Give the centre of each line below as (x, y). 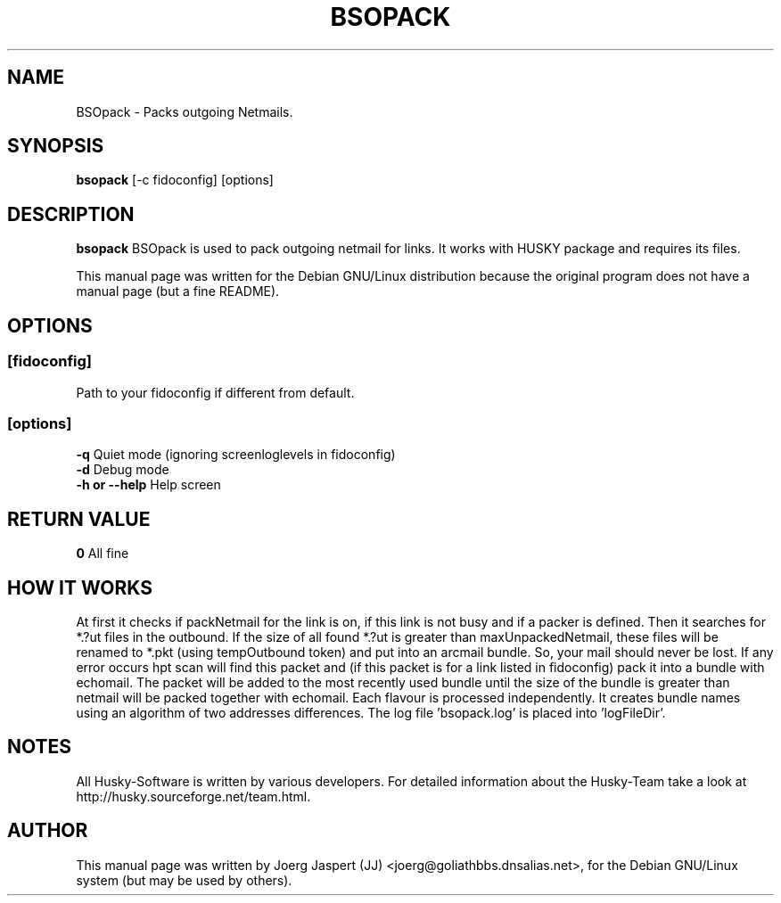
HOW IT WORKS (80, 587)
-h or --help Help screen (148, 485)
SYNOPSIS (56, 146)
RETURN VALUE (79, 519)
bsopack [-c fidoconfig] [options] (175, 180)
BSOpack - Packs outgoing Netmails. (185, 111)
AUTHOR (48, 831)
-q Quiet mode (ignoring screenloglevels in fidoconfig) (236, 455)
